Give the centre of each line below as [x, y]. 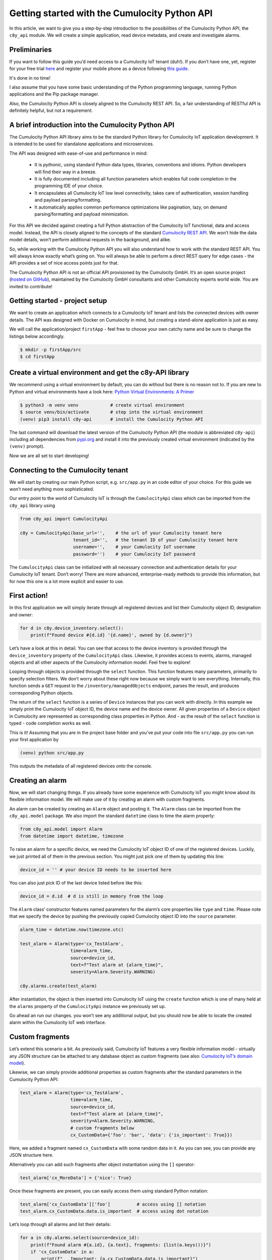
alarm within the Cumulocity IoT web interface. [58, 1023]
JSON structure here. [31, 1155]
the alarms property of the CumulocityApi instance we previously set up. [88, 1006]
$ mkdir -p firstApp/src [51, 350]
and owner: [21, 614]
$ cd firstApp [37, 356]
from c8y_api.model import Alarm [61, 829]
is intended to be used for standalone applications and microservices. [82, 144]
